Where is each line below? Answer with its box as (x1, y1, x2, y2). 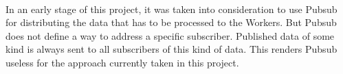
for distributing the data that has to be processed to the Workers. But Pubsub (5, 15, 337, 29)
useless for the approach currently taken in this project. (5, 55, 239, 69)
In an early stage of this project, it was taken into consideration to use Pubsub (5, 1, 338, 16)
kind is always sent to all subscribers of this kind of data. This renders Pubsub (5, 42, 338, 56)
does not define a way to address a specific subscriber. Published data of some (5, 28, 335, 42)
